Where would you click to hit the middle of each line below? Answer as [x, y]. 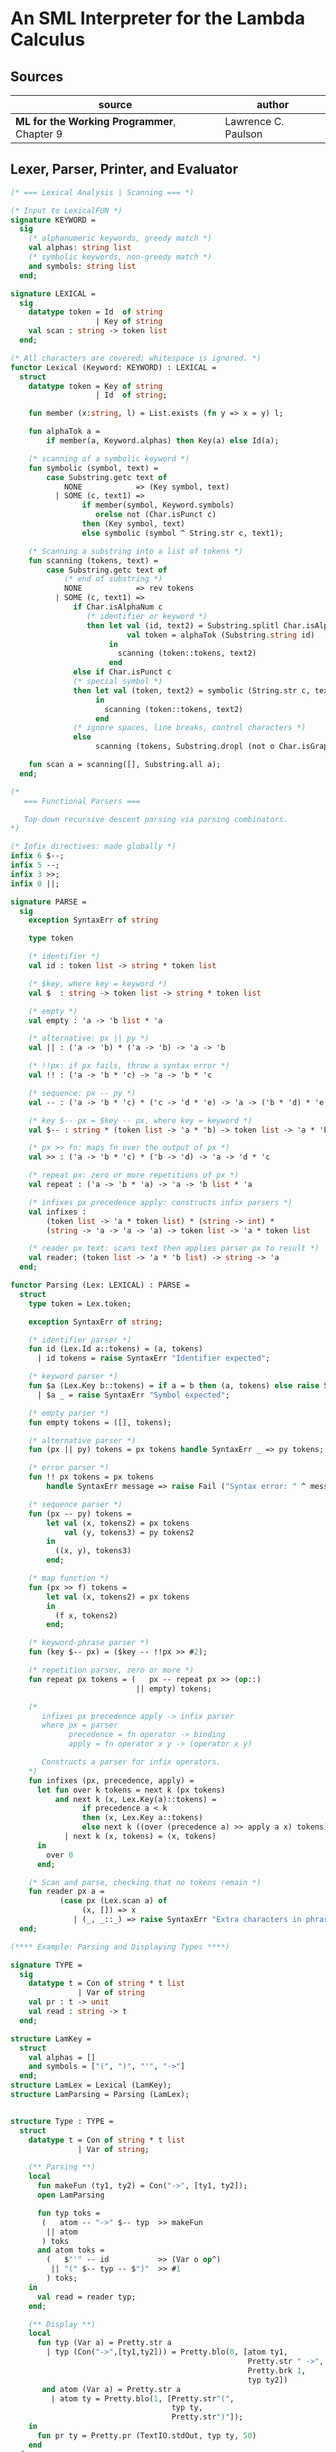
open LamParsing [70, 2195]
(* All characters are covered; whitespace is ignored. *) [136, 358]
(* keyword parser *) [73, 1377]
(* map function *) [69, 1578]
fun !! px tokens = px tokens [91, 1477]
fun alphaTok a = [64, 432]
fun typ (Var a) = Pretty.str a [104, 2343]
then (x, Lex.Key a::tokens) [142, 1818]
